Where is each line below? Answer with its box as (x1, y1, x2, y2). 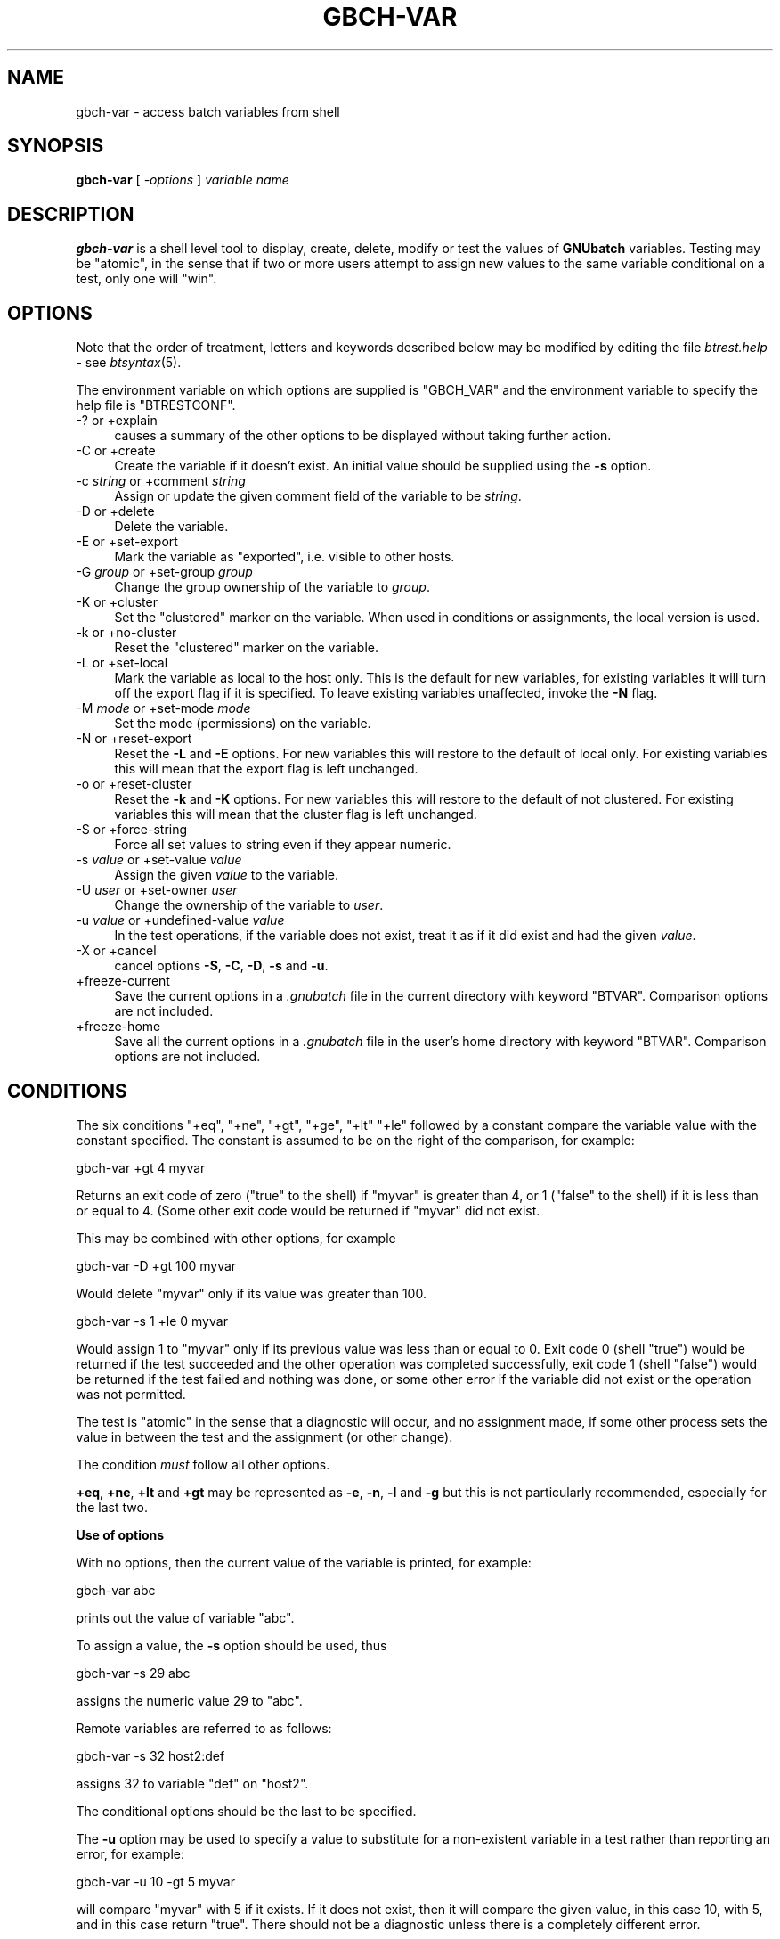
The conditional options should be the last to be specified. (76, 1803, 417, 1819)
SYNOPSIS (7, 135, 104, 158)
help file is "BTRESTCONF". (76, 397, 236, 413)
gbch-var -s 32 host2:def (76, 1747, 225, 1763)
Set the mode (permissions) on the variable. (114, 716, 371, 732)
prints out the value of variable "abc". (76, 1609, 295, 1625)
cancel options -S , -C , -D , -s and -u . (114, 958, 329, 974)
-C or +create (76, 443, 156, 459)
